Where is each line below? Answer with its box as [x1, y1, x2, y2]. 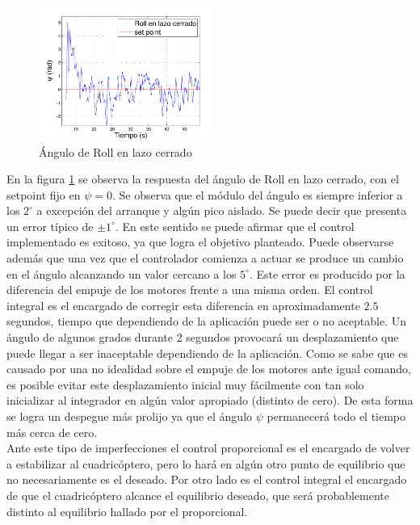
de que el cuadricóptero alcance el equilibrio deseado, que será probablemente [6, 486, 389, 503]
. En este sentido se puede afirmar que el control [115, 217, 355, 234]
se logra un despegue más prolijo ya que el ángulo [6, 408, 253, 425]
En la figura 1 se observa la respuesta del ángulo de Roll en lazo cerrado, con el [6, 170, 399, 187]
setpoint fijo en [6, 186, 81, 203]
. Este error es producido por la [249, 265, 405, 282]
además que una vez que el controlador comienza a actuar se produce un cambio [6, 250, 404, 267]
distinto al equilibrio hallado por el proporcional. [6, 502, 248, 519]
